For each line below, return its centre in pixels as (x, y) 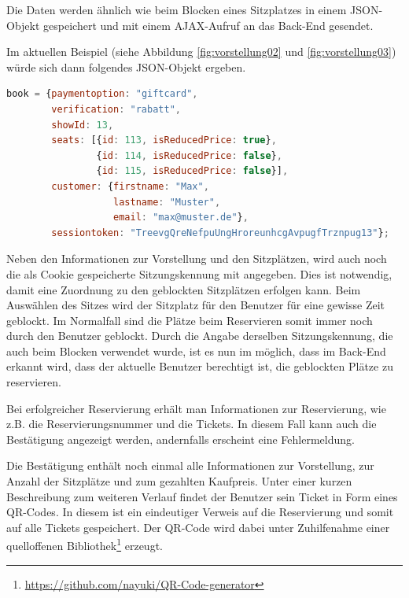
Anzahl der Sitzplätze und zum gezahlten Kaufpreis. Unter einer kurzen (179, 481)
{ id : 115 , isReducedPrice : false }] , (192, 171)
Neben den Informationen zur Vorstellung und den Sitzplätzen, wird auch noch (197, 258)
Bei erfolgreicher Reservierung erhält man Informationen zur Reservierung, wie (196, 408)
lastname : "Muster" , (167, 202)
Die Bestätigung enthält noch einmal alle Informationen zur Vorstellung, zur (190, 465)
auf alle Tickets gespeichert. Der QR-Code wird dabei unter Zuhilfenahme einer (198, 527)
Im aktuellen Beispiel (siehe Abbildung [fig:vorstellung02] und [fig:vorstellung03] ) (201, 52)
